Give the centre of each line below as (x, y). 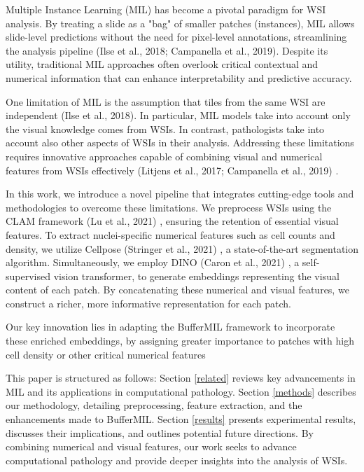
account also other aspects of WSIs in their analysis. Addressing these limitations (180, 143)
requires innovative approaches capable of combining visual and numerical (164, 156)
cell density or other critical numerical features (106, 354)
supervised (28, 276)
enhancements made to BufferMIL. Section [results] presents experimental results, (181, 419)
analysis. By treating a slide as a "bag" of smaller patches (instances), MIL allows (180, 23)
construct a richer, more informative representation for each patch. (149, 303)
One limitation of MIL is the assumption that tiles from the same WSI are (166, 101)
